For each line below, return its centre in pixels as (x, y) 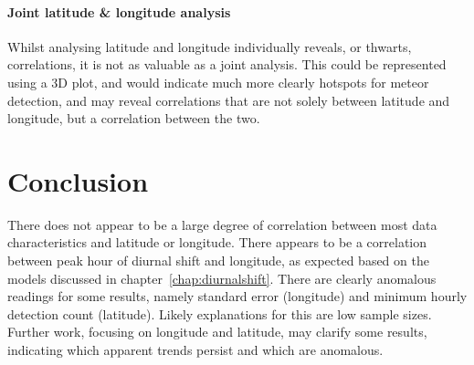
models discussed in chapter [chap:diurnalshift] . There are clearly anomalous (222, 278)
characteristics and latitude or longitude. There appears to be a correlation (217, 242)
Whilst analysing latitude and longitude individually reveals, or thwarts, (210, 46)
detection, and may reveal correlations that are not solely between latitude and (229, 100)
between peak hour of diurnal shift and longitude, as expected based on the (218, 261)
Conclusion (78, 180)
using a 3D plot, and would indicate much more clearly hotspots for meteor (218, 82)
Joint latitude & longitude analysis (119, 11)
